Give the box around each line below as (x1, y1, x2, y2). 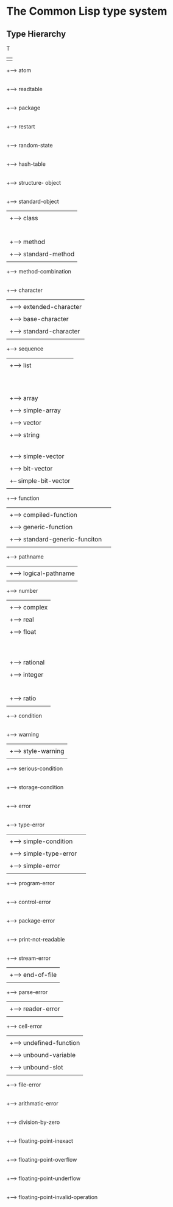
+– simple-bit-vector (9, 477, 71, 485)
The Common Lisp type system (6, 4, 168, 18)
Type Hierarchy (6, 29, 66, 39)
